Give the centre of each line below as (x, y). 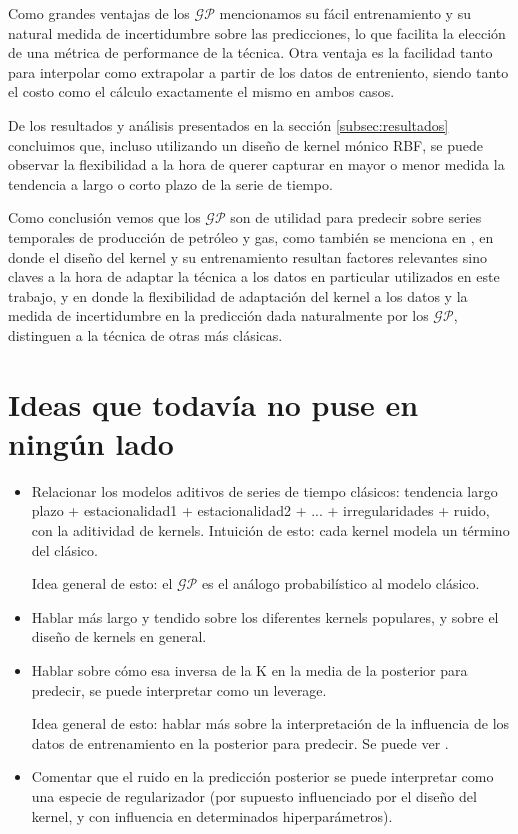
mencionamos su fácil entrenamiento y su (345, 13)
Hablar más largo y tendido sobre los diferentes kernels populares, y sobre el (265, 616)
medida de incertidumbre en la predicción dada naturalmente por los (218, 315)
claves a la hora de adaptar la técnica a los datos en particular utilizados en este (254, 276)
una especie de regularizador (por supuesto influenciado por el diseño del (254, 795)
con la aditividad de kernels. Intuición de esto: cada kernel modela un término (270, 530)
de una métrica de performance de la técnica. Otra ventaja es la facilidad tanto (250, 52)
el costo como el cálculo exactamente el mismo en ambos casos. (201, 91)
